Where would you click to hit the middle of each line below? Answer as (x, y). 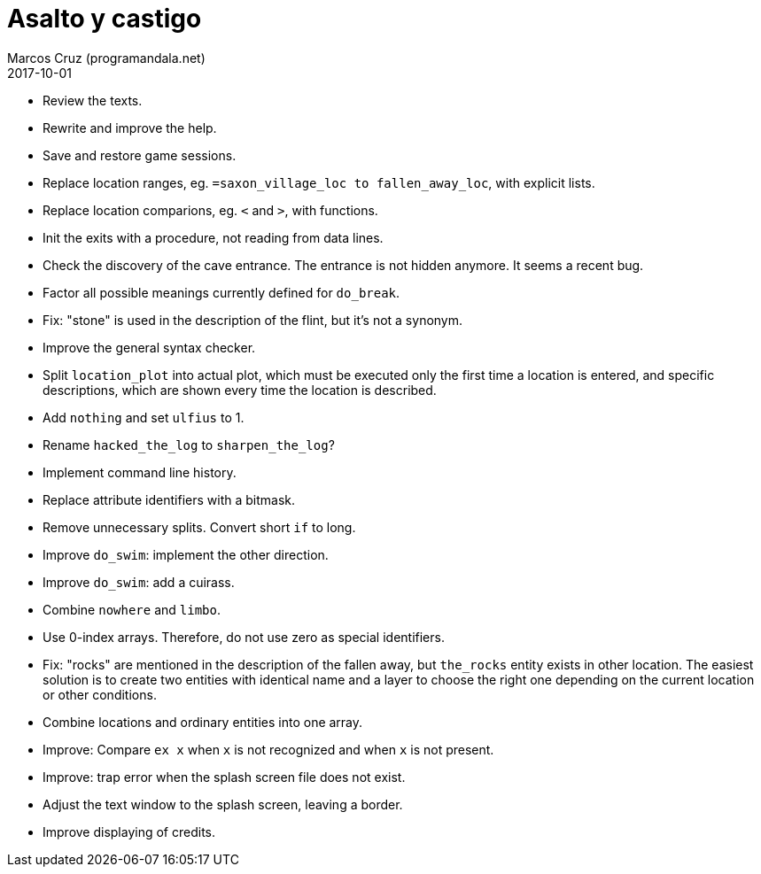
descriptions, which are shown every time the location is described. (240, 390)
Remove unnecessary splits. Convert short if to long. (199, 527)
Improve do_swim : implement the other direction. (186, 554)
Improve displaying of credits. (129, 831)
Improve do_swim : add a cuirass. (139, 582)
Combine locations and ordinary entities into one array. (203, 722)
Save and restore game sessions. (140, 155)
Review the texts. (93, 100)
